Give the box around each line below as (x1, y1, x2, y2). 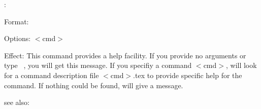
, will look (225, 60, 257, 70)
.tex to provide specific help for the (133, 69, 242, 80)
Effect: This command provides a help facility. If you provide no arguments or (4, 50, 246, 60)
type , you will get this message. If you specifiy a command (4, 60, 192, 70)
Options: (4, 33, 31, 44)
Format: (4, 16, 29, 26)
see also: (4, 97, 29, 107)
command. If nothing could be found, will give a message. (4, 80, 183, 90)
